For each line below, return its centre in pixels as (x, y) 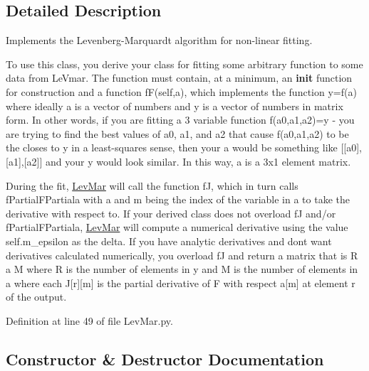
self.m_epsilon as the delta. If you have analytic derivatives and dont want (169, 241)
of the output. (36, 297)
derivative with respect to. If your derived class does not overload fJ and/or (171, 213)
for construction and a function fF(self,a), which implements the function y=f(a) (181, 91)
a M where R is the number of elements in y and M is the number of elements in (182, 269)
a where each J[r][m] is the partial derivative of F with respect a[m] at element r (181, 283)
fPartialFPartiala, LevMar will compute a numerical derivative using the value (177, 227)
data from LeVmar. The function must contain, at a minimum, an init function (179, 78)
